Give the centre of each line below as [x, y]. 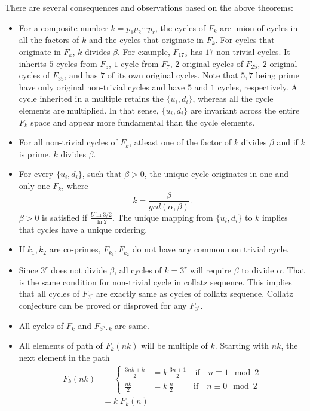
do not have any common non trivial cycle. [211, 249]
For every [36, 174]
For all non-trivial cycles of [68, 142]
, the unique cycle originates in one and [217, 174]
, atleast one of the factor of [180, 142]
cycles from [77, 63]
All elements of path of [61, 345]
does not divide [79, 270]
